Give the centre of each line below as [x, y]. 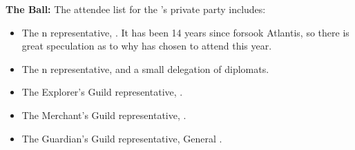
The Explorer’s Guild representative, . [102, 92]
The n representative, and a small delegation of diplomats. [145, 68]
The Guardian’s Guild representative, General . [122, 138]
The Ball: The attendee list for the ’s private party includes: [136, 9]
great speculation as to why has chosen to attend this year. [147, 46]
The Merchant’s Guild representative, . [104, 115]
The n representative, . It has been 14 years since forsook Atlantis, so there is [185, 32]
